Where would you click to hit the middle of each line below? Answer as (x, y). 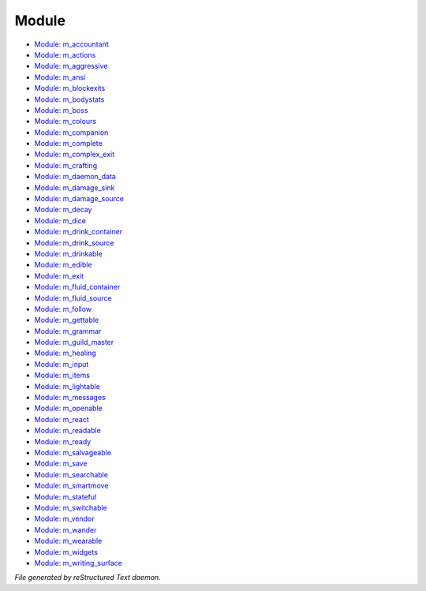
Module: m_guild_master (74, 342)
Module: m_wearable (68, 541)
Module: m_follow (63, 309)
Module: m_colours (65, 122)
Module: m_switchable (71, 507)
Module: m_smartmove (71, 486)
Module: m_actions (65, 54)
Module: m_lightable (67, 386)
